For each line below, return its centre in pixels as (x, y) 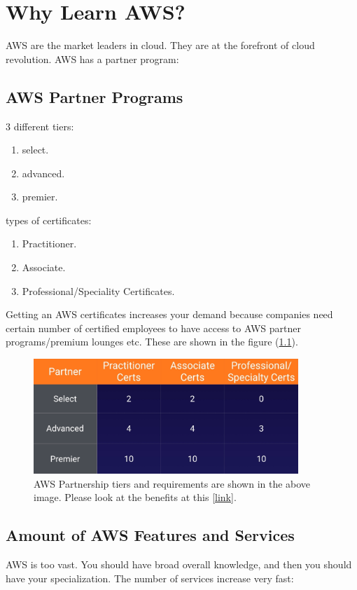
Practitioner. (49, 243)
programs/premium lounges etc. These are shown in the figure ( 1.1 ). (152, 342)
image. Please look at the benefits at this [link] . (135, 497)
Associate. (44, 267)
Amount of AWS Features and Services (150, 535)
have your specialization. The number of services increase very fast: (150, 578)
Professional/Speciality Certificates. (98, 290)
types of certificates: (49, 220)
